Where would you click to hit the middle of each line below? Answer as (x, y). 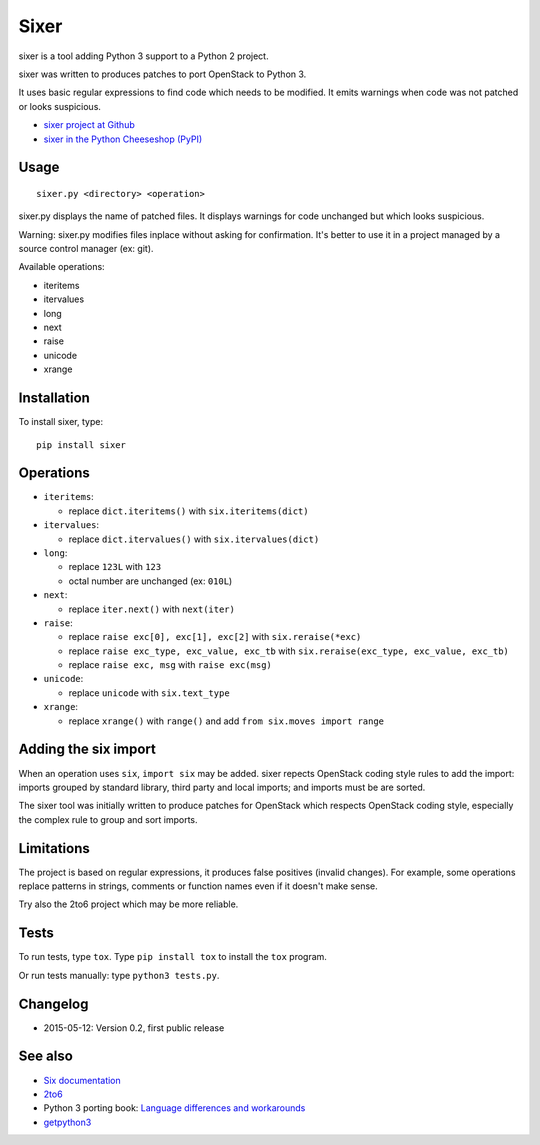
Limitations (54, 848)
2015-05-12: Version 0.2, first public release (134, 1027)
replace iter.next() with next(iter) (151, 609)
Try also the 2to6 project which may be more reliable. (128, 904)
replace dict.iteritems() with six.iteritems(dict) (188, 511)
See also (46, 1056)
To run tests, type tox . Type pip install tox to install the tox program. (172, 957)
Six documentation (82, 1080)
